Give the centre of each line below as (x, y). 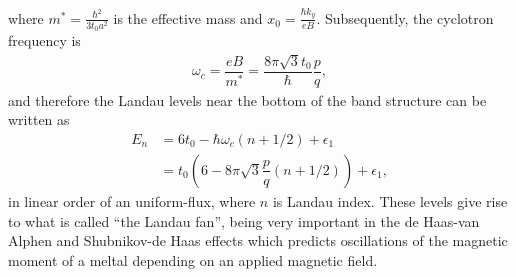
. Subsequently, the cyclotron (405, 17)
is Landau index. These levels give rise (390, 200)
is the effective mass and (188, 17)
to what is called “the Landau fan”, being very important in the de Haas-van (244, 220)
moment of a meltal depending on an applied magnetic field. (193, 259)
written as (39, 119)
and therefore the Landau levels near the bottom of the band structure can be (247, 99)
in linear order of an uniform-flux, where (132, 200)
